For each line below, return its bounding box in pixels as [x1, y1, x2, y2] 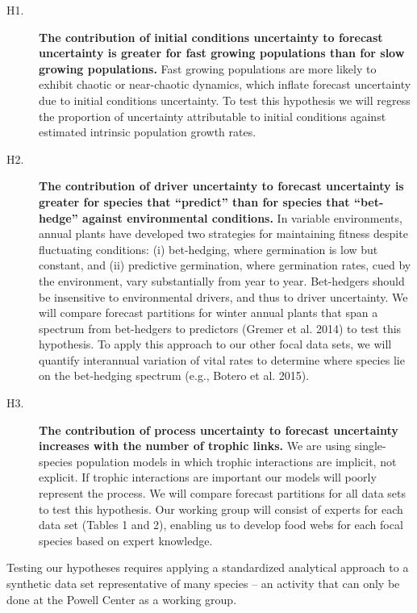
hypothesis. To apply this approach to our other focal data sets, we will [39, 336, 392, 352]
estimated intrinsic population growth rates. [39, 123, 256, 140]
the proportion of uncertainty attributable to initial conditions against [39, 107, 386, 124]
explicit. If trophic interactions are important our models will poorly [39, 469, 377, 486]
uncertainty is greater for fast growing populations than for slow [39, 44, 405, 61]
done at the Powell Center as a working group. [6, 590, 237, 607]
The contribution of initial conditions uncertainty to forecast [39, 28, 383, 45]
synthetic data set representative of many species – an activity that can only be [6, 575, 400, 591]
